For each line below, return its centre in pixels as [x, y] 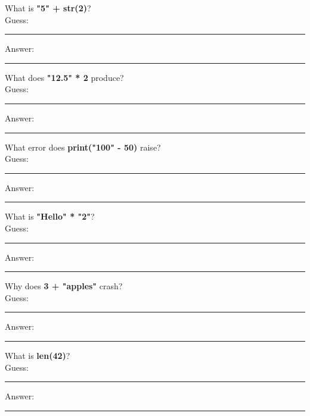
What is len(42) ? [38, 355]
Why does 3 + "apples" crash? [64, 286]
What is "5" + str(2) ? [48, 8]
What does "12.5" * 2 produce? [64, 77]
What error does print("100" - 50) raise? [83, 147]
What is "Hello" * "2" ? [50, 216]
